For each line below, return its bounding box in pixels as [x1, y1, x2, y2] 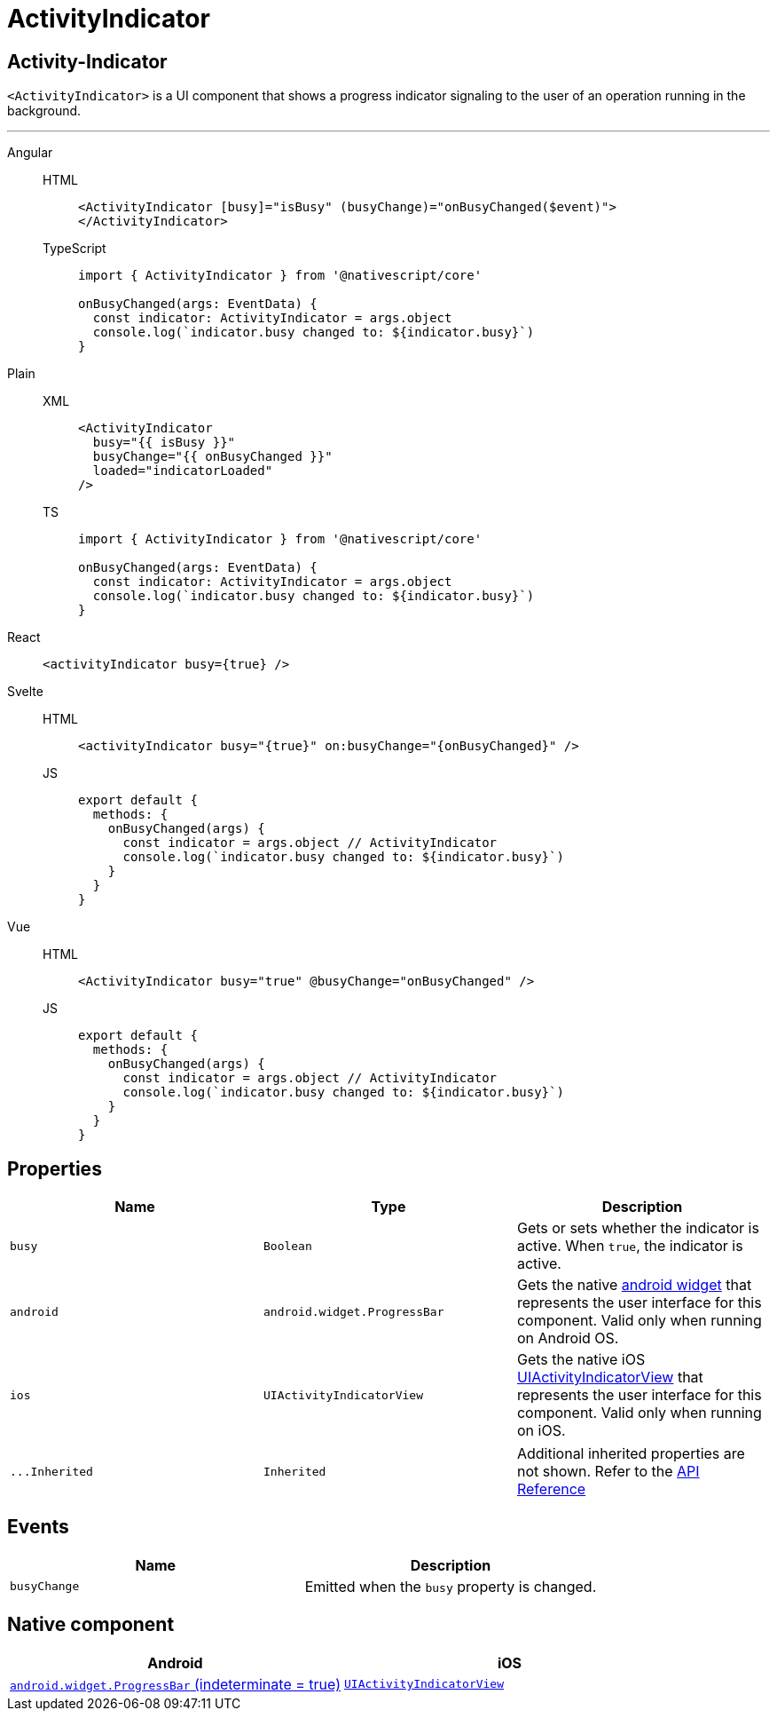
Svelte [7, 684, 43, 700]
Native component [7, 1613, 175, 1636]
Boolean [263, 1239, 312, 1253]
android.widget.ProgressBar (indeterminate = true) [10, 1674, 341, 1693]
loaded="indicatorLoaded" [92, 463, 273, 479]
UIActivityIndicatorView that [516, 1368, 703, 1387]
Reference [516, 1480, 586, 1499]
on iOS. [516, 1421, 566, 1440]
